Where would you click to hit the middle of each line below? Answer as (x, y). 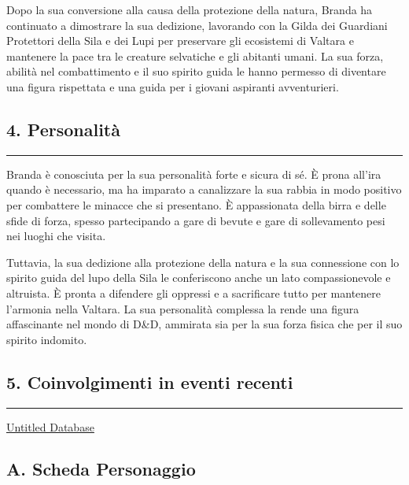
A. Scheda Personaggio (101, 469)
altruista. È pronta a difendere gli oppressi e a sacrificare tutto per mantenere (194, 292)
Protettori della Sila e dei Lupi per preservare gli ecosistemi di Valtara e (180, 41)
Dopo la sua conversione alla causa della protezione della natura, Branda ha (190, 9)
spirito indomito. (47, 339)
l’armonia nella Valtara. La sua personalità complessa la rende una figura (183, 308)
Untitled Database (50, 426)
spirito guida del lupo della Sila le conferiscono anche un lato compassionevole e (199, 278)
